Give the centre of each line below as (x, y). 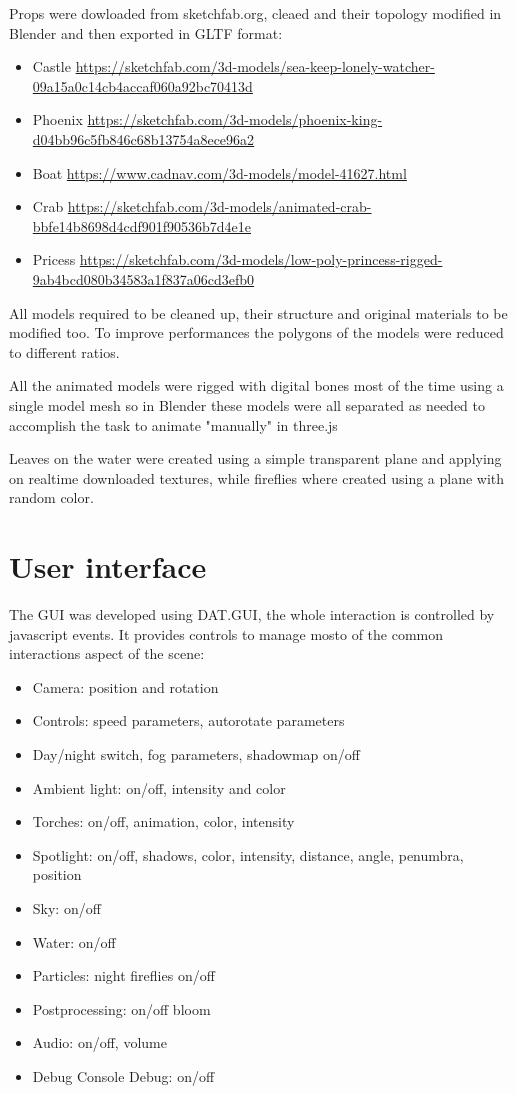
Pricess (54, 259)
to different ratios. (64, 351)
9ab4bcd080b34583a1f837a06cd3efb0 (143, 278)
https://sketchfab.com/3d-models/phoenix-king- (235, 119)
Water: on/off (74, 941)
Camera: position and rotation (125, 686)
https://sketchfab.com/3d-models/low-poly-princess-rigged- (261, 259)
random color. (51, 497)
